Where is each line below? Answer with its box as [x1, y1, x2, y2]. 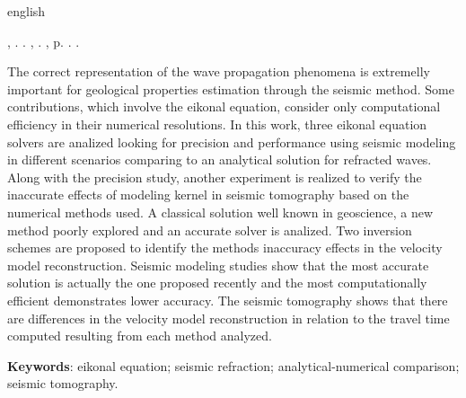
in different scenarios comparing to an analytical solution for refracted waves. [7, 150, 432, 169]
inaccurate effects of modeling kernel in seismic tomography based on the [7, 185, 409, 204]
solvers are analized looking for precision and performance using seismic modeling [7, 132, 456, 151]
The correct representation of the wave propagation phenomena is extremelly [7, 62, 430, 81]
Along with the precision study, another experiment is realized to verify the [7, 167, 422, 186]
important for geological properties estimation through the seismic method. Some [7, 79, 454, 98]
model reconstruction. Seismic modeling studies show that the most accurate [7, 255, 429, 274]
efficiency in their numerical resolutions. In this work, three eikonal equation [7, 114, 427, 133]
